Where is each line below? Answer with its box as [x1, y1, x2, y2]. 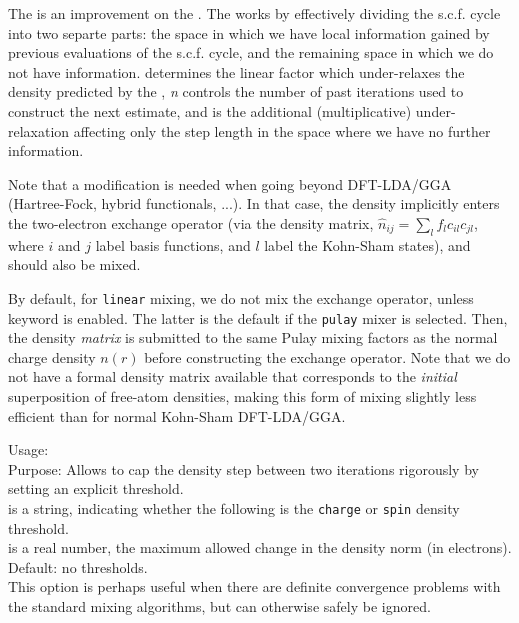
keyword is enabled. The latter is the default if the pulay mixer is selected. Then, [8, 307, 508, 328]
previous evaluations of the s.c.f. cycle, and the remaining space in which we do [8, 42, 494, 63]
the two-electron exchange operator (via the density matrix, [8, 212, 374, 233]
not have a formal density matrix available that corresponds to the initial [8, 366, 457, 387]
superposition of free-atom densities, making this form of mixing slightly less [8, 386, 477, 407]
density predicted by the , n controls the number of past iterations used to [8, 81, 464, 102]
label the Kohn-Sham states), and [264, 234, 471, 255]
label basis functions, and [95, 234, 251, 255]
